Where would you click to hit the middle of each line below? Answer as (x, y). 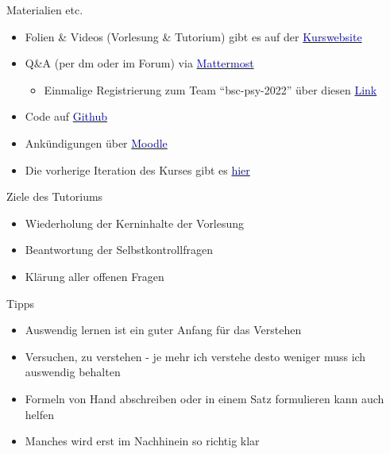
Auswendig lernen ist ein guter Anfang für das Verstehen (163, 330)
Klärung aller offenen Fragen (95, 276)
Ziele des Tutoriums (55, 196)
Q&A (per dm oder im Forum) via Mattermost (139, 63)
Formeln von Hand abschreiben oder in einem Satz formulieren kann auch (205, 398)
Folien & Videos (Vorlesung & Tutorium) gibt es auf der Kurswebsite (193, 36)
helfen (39, 414)
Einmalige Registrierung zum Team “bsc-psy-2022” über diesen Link (210, 89)
